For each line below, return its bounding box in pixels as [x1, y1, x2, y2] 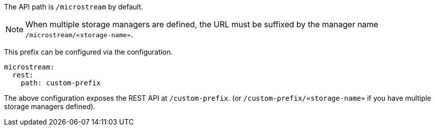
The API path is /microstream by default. [4, 2, 144, 11]
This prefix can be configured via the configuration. [4, 48, 173, 56]
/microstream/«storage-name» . [25, 29, 133, 39]
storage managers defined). [4, 102, 96, 111]
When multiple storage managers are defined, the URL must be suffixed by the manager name [25, 19, 379, 29]
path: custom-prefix [20, 79, 101, 87]
